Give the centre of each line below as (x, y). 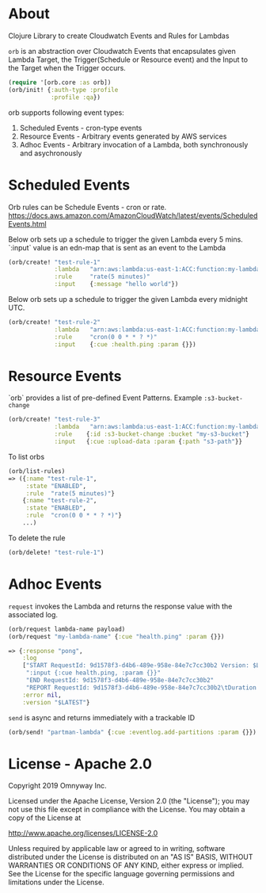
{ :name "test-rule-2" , (60, 501)
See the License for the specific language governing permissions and (122, 874)
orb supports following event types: (66, 113)
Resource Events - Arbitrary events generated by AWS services (123, 136)
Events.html (27, 223)
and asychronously (51, 153)
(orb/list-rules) (37, 471)
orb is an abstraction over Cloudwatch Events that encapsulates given (122, 51)
